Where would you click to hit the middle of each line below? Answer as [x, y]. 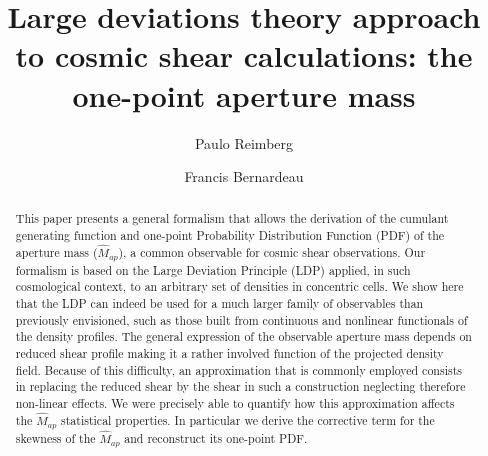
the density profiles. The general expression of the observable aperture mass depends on [243, 336]
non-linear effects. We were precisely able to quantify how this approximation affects [235, 402]
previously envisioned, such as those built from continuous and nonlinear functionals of [241, 319]
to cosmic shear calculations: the [244, 55]
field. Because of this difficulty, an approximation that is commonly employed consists [238, 369]
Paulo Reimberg [244, 142]
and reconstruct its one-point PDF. [216, 437]
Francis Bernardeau [244, 176]
